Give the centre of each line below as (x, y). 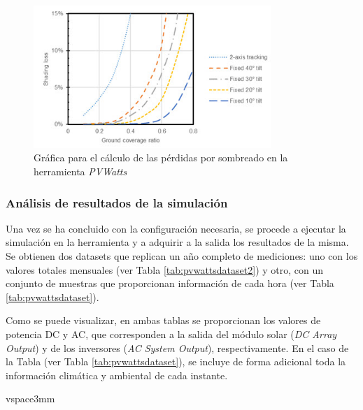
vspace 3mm (30, 398)
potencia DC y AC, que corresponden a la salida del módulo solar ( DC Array (171, 334)
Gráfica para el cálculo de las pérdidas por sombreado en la (161, 158)
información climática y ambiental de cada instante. (117, 375)
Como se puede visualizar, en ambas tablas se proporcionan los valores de (163, 320)
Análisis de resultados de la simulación (117, 202)
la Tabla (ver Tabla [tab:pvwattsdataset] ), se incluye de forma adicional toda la (176, 361)
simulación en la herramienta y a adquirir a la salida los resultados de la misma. (177, 242)
